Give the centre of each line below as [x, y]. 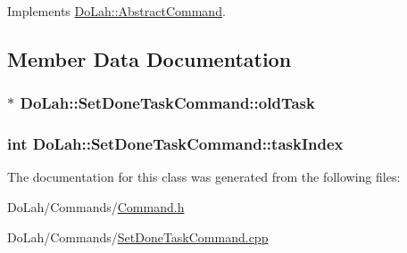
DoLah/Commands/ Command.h [96, 207]
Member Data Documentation [150, 58]
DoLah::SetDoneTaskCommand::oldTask [167, 103]
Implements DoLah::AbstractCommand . [116, 11]
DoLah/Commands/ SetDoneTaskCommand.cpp [138, 237]
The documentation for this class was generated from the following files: [204, 177]
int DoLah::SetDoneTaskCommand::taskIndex [175, 144]
